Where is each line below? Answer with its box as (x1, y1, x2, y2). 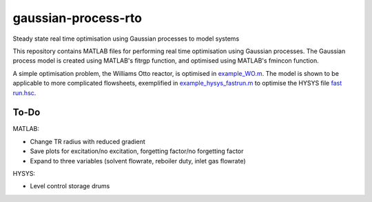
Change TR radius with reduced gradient (30, 137, 146, 145)
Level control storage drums (30, 182, 110, 190)
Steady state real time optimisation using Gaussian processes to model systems (12, 34, 240, 43)
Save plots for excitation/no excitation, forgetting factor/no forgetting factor (30, 147, 244, 155)
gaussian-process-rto (12, 10, 143, 26)
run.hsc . (12, 88, 37, 97)
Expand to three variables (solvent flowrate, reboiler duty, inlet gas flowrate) (30, 156, 246, 165)
